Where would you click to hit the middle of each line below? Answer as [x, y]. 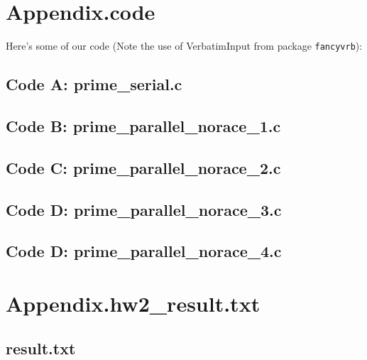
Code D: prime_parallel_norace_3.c [144, 209]
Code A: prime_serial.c [94, 84]
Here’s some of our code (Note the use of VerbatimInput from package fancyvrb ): [184, 46]
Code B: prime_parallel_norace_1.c [143, 125]
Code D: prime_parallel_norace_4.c [144, 251]
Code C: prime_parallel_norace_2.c [143, 167]
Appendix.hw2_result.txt [133, 303]
